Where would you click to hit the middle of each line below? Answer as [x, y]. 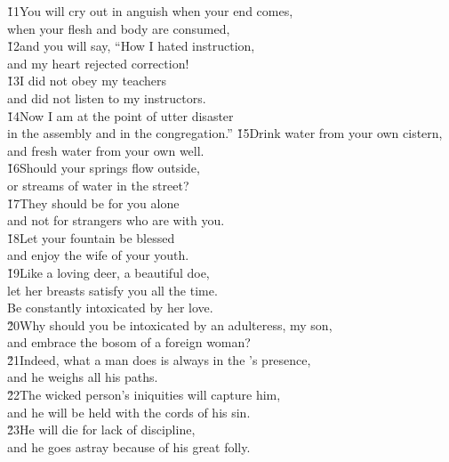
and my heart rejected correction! [98, 63]
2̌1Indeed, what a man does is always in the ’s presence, [159, 359]
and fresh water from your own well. [106, 150]
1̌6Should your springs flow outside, [104, 168]
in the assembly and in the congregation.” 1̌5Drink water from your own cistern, [225, 133]
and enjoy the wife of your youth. [98, 255]
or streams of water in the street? [98, 185]
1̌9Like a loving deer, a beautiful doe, [108, 272]
